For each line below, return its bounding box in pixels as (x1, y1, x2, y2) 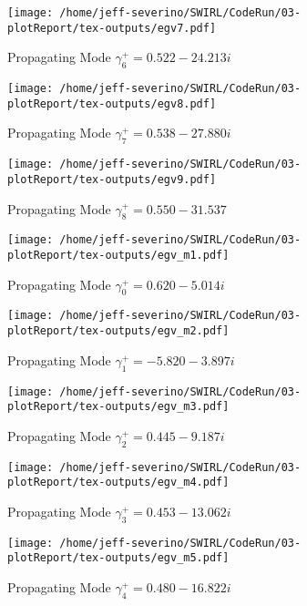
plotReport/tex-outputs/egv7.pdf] (7, 21, 217, 35)
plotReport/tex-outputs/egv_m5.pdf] (7, 551, 230, 565)
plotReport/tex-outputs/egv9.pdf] (7, 172, 217, 186)
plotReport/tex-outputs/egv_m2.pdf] (7, 324, 230, 338)
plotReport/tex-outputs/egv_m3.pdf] (7, 400, 230, 414)
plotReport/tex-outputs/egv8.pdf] (7, 97, 217, 110)
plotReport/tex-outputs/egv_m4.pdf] (7, 476, 230, 489)
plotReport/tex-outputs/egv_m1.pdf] (7, 248, 230, 262)
